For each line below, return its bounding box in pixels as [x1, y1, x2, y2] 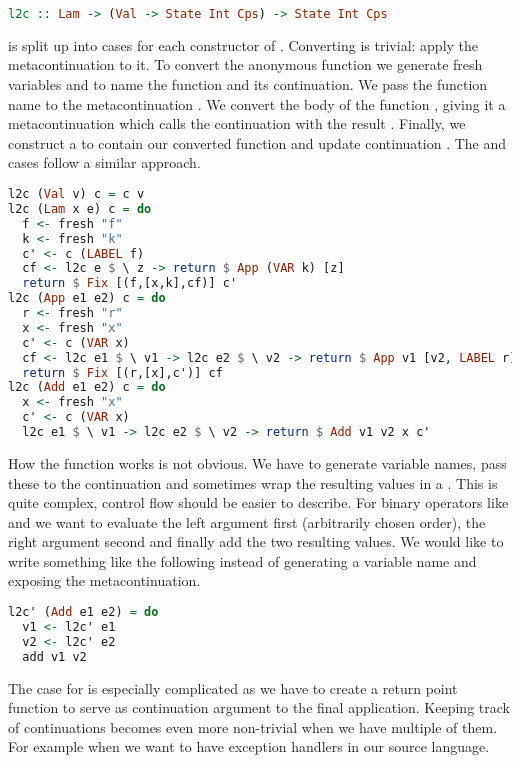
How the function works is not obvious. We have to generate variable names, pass [8, 452, 507, 473]
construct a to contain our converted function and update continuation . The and [8, 132, 507, 153]
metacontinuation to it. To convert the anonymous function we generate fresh [8, 54, 483, 75]
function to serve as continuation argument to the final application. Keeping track [8, 697, 510, 718]
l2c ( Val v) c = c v [8, 187, 145, 202]
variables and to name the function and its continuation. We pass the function [8, 74, 488, 95]
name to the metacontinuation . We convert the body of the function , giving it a [8, 93, 506, 114]
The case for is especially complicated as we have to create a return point [8, 677, 458, 698]
